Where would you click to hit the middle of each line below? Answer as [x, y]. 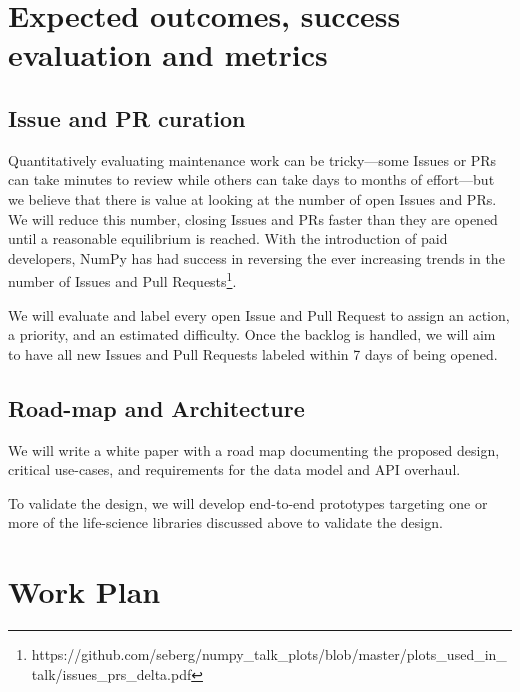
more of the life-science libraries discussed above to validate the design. [225, 522]
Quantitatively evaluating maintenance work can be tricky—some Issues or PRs [252, 159]
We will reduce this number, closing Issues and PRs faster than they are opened [253, 218]
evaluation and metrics [168, 54]
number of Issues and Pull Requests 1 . [122, 279]
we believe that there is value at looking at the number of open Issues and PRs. [252, 198]
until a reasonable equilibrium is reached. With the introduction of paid [228, 238]
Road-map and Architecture [156, 407]
